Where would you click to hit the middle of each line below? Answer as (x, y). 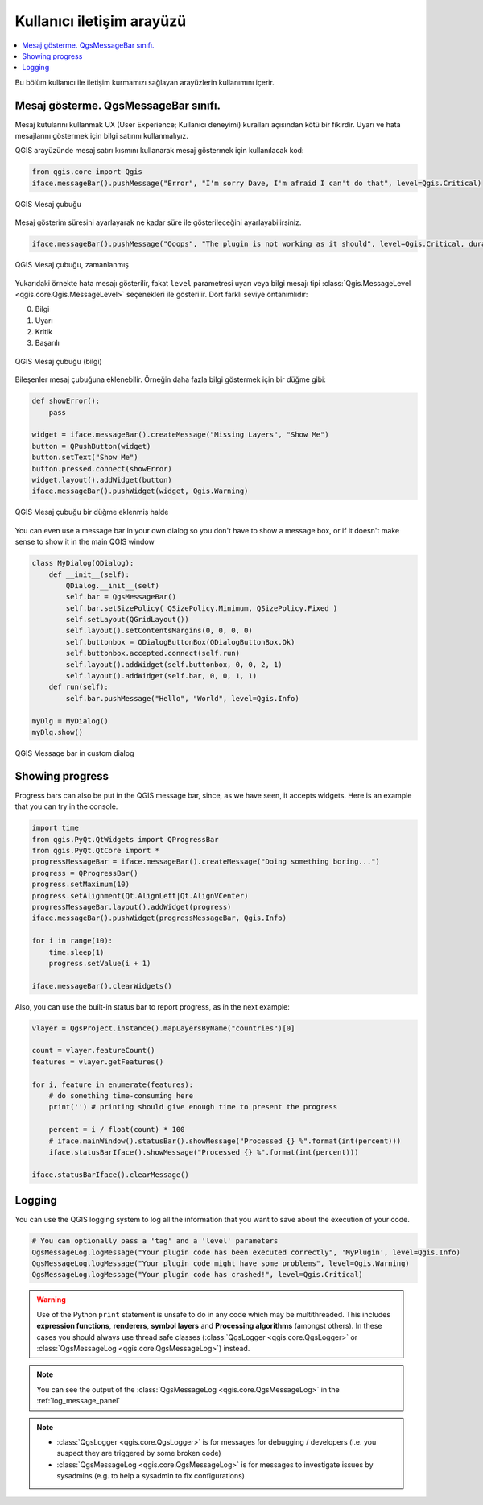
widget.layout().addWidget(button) (102, 480)
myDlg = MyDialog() (70, 721)
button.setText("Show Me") (85, 458)
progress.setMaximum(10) (81, 885)
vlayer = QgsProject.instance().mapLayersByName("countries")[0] (163, 1028)
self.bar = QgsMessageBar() (121, 597)
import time (56, 828)
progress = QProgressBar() (85, 873)
